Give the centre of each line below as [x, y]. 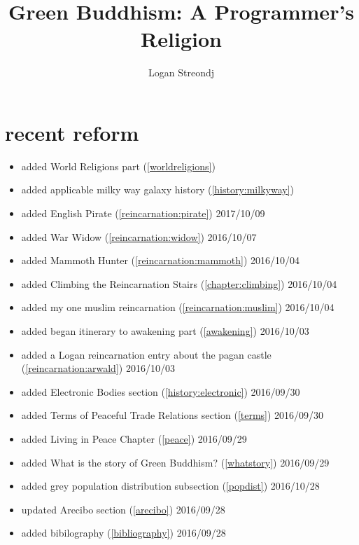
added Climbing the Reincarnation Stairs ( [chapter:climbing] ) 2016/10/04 [179, 283]
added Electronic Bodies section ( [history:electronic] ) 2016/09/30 [161, 391]
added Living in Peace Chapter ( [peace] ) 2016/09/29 [134, 438]
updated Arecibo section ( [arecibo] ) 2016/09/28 [123, 509]
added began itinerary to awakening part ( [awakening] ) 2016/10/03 [165, 331]
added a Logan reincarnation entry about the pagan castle [146, 354]
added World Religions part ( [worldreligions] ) [118, 166]
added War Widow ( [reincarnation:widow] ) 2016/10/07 [139, 236]
